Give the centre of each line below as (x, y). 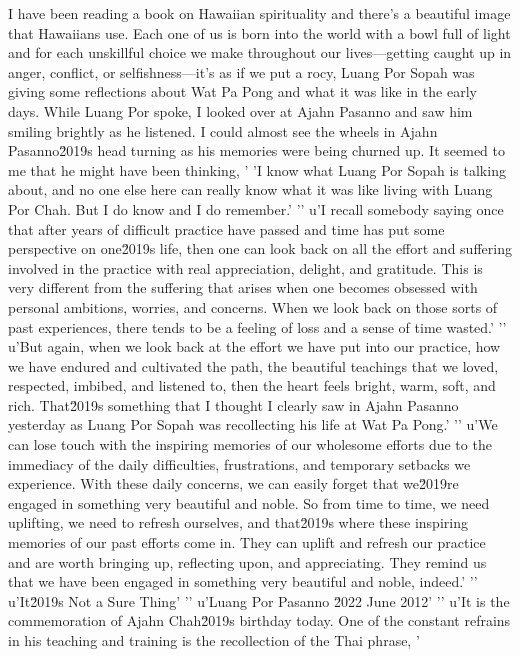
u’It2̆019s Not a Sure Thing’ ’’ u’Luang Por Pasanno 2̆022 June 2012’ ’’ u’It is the (259, 600)
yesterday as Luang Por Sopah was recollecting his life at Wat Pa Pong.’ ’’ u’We (253, 424)
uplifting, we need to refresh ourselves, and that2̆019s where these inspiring (238, 522)
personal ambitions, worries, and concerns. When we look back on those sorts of (253, 306)
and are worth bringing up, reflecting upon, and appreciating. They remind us (247, 561)
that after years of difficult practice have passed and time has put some (226, 228)
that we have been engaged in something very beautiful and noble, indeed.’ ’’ (243, 581)
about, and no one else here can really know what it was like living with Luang (250, 189)
